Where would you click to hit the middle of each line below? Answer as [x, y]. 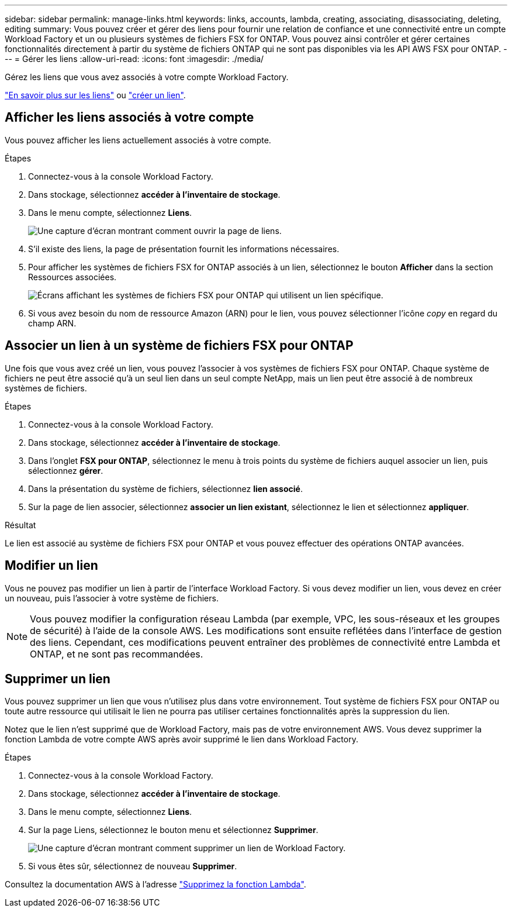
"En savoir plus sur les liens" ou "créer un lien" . [95, 95]
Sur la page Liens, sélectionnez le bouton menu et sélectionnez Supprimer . [173, 830]
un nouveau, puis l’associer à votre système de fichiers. [112, 598]
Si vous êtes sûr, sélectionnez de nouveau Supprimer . [133, 866]
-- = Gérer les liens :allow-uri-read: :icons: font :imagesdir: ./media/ [134, 59]
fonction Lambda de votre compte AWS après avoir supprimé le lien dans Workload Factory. [181, 739]
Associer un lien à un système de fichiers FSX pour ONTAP [179, 346]
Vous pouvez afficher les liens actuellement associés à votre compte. [138, 140]
